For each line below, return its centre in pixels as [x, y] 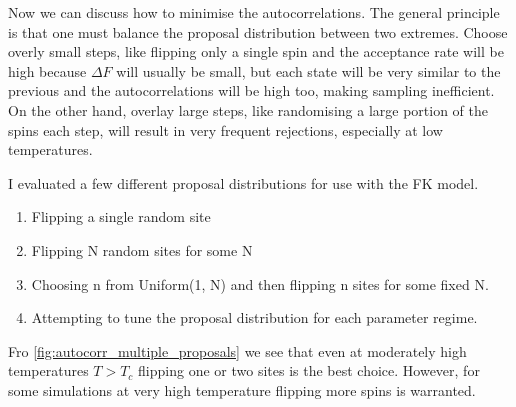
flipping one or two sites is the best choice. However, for [309, 370]
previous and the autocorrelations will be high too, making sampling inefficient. [251, 90]
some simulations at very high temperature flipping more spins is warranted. [242, 389]
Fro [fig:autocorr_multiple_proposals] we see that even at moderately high [237, 350]
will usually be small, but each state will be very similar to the [308, 70]
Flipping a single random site [121, 216]
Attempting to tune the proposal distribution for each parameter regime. [254, 317]
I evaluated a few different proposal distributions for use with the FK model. [243, 182]
